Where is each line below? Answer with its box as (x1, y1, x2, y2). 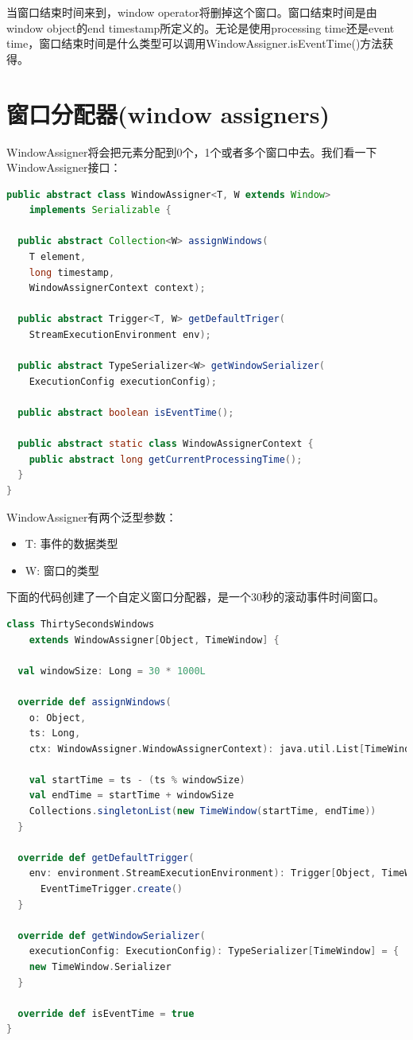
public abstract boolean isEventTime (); (17, 407, 234, 418)
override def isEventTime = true (17, 1007, 195, 1019)
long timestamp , (29, 266, 115, 278)
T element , (29, 251, 87, 263)
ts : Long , (29, 728, 81, 739)
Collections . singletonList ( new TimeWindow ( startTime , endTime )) (29, 805, 376, 817)
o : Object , (29, 712, 87, 724)
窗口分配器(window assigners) (6, 97, 330, 130)
